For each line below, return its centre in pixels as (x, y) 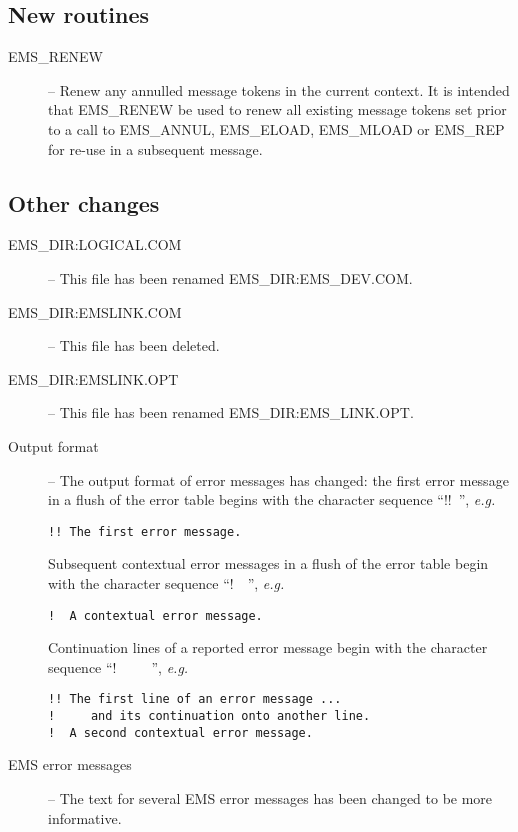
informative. (85, 817)
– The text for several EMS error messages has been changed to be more (270, 797)
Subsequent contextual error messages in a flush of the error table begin (268, 563)
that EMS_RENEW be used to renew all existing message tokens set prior (277, 109)
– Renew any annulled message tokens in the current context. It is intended (279, 89)
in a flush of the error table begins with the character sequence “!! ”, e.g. (272, 499)
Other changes (84, 202)
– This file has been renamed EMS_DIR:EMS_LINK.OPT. (231, 412)
